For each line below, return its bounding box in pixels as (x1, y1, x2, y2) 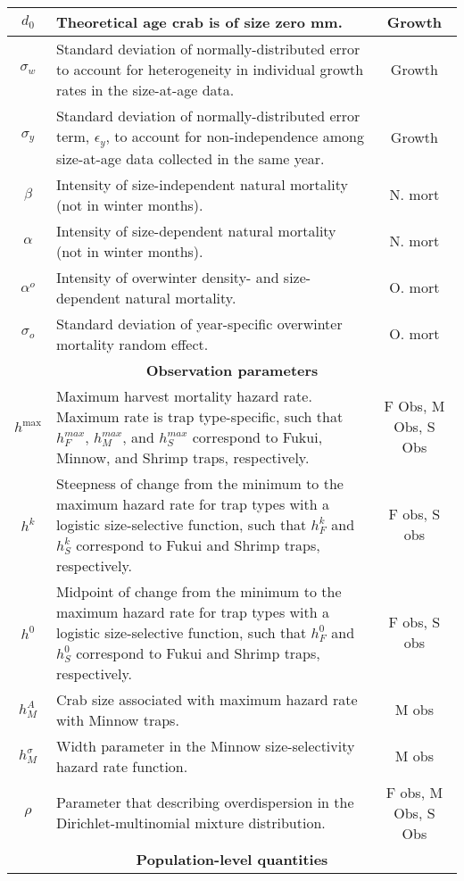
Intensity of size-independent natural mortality (55, 173, 348, 195)
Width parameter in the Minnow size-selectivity (55, 735, 355, 756)
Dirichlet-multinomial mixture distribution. (55, 812, 326, 834)
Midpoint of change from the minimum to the (55, 580, 342, 602)
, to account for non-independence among (105, 126, 364, 146)
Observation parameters (145, 359, 319, 380)
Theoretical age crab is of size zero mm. (55, 12, 343, 32)
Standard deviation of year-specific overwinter (55, 312, 343, 334)
